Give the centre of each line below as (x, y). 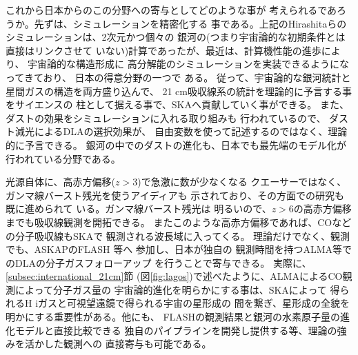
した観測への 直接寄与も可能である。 (128, 344)
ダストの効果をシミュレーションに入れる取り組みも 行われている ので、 (166, 118)
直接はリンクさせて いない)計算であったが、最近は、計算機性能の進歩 (163, 50)
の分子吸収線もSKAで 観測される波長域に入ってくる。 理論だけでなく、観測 (178, 235)
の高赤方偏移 (322, 209)
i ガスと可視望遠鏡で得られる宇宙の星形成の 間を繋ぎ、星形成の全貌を (193, 303)
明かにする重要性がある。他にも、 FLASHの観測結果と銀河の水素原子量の (173, 317)
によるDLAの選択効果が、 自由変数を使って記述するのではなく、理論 (191, 131)
